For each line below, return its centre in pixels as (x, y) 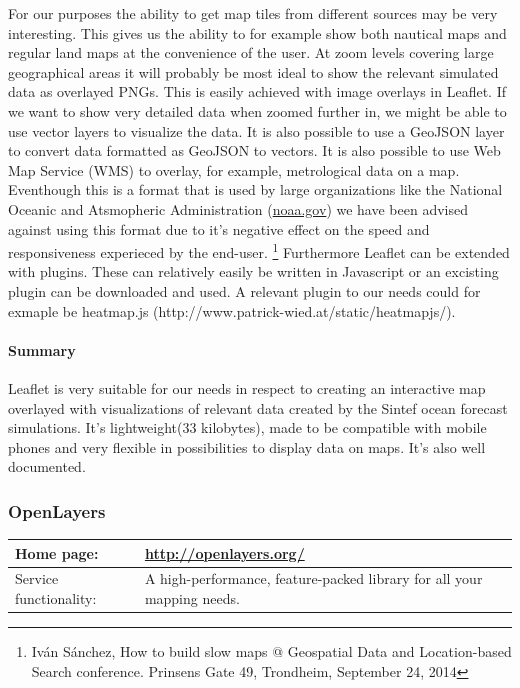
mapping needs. (192, 598)
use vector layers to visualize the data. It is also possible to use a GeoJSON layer (256, 130)
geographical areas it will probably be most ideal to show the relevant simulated (253, 71)
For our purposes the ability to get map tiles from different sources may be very (253, 13)
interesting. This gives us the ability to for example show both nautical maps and (257, 32)
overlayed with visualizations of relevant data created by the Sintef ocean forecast (258, 407)
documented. (47, 466)
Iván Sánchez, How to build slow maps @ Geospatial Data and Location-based (271, 651)
